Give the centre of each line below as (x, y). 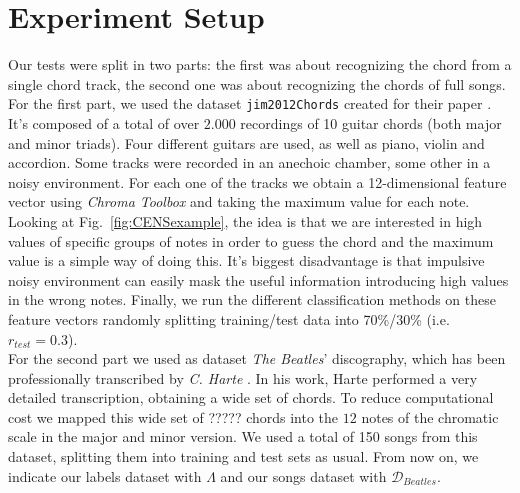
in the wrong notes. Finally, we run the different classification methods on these (252, 299)
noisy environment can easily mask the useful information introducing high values (258, 279)
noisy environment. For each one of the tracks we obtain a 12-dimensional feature (257, 181)
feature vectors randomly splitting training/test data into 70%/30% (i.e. (229, 318)
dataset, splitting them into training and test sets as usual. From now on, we (243, 456)
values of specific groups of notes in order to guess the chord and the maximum (251, 240)
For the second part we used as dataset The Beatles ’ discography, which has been (257, 358)
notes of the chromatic (430, 416)
